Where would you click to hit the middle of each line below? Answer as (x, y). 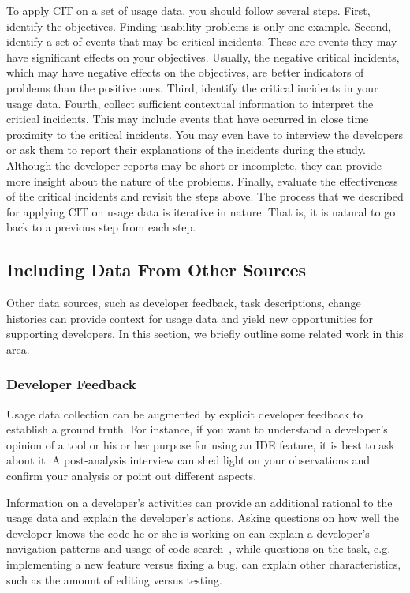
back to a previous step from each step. (101, 227)
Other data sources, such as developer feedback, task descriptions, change (184, 303)
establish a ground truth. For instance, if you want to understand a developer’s (197, 429)
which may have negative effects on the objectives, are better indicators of (185, 72)
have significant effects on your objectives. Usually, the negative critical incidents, (203, 56)
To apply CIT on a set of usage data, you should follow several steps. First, (188, 10)
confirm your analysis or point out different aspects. (132, 476)
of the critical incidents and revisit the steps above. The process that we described (205, 196)
